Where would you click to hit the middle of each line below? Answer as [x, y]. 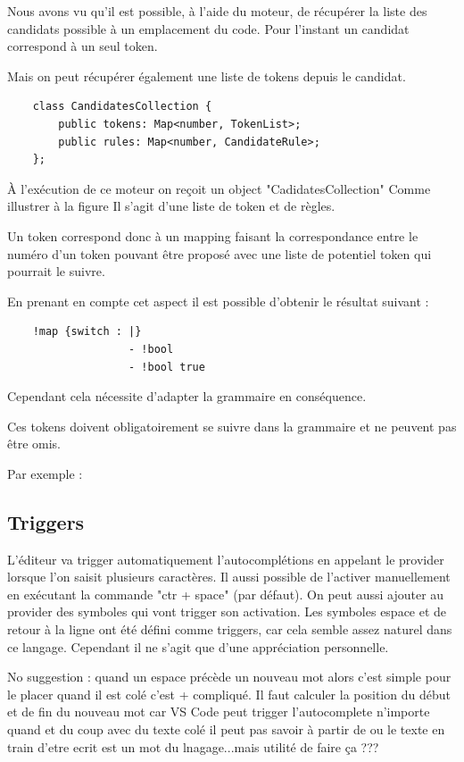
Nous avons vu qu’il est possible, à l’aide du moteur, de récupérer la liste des [217, 11]
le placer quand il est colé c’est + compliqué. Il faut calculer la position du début [229, 694]
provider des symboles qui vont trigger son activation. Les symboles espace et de [227, 611]
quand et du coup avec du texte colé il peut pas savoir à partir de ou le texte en [226, 729]
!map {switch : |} [87, 332]
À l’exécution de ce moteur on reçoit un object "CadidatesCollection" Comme [219, 188]
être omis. [34, 444]
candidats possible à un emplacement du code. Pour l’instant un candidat [208, 28]
